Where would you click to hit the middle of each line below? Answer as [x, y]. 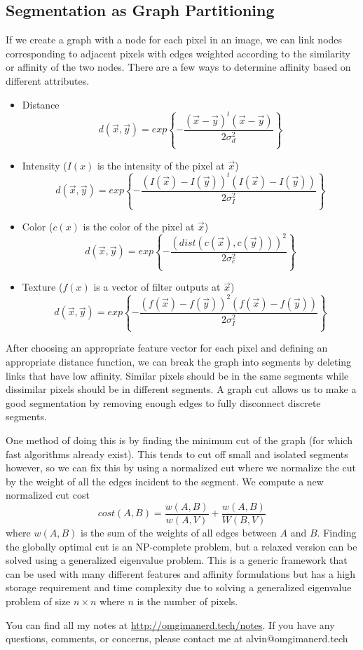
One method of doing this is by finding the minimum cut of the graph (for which [179, 440]
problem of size [38, 601]
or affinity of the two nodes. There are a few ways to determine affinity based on [178, 67]
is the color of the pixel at [139, 226]
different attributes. [48, 80]
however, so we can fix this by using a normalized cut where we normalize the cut [181, 468]
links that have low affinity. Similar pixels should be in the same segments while [177, 375]
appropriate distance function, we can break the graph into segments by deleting [179, 362]
